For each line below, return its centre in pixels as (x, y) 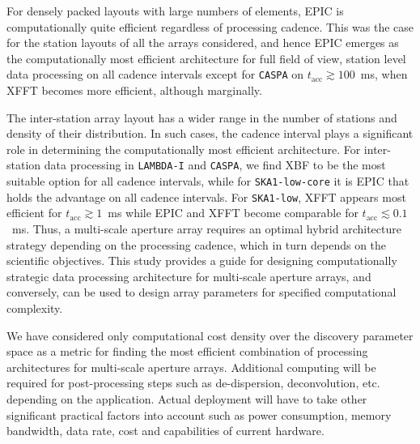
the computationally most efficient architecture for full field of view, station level (206, 58)
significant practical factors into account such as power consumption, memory (199, 414)
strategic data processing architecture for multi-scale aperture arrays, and (189, 276)
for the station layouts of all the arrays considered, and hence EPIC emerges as (203, 43)
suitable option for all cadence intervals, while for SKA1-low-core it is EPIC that (208, 181)
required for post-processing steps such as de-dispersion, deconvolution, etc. (193, 383)
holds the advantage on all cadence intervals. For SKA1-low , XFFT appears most (206, 196)
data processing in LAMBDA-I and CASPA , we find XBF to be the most (215, 165)
